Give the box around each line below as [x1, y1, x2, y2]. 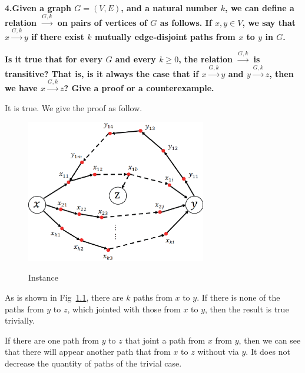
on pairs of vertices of [57, 16, 147, 28]
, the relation [178, 53, 233, 65]
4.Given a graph [5, 2, 71, 14]
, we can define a [225, 2, 294, 14]
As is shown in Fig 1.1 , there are [5, 291, 124, 303]
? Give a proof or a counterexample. [64, 82, 214, 94]
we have [5, 82, 38, 94]
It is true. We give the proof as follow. [5, 101, 142, 114]
